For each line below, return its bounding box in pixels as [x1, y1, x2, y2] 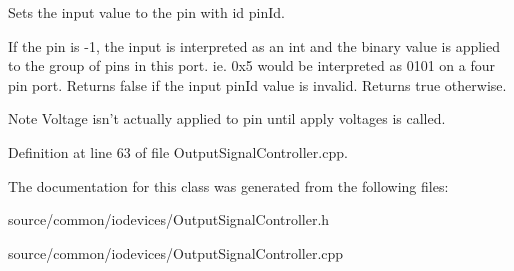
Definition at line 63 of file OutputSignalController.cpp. [8, 141, 348, 162]
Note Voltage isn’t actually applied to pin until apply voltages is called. [8, 108, 446, 129]
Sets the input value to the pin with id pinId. [8, 2, 286, 22]
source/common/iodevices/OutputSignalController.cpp [8, 242, 344, 263]
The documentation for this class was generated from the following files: [8, 175, 449, 196]
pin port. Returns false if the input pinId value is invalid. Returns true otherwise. [8, 74, 507, 95]
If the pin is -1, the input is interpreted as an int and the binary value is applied [8, 35, 501, 56]
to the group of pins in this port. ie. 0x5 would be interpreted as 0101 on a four [8, 55, 495, 76]
